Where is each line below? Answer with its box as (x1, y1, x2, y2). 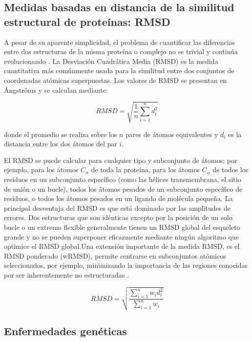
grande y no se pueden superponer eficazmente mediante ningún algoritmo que (4, 231, 239, 241)
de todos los (212, 164, 249, 175)
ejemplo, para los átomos (4, 164, 79, 175)
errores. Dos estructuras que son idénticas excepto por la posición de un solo (4, 212, 232, 222)
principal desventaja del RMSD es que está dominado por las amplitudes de (4, 202, 231, 213)
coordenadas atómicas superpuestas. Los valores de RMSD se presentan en (4, 75, 227, 85)
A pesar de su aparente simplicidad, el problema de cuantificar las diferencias (4, 37, 235, 47)
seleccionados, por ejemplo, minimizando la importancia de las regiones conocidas (4, 260, 248, 270)
